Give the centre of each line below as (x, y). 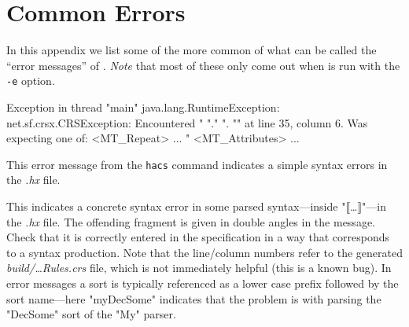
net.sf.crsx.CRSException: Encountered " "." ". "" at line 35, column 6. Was (187, 122)
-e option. (31, 81)
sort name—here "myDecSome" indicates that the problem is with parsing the (194, 298)
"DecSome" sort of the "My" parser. (91, 314)
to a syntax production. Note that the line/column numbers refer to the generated (204, 252)
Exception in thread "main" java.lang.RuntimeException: (143, 107)
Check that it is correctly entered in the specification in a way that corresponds (198, 237)
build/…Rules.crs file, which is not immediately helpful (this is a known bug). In (199, 268)
